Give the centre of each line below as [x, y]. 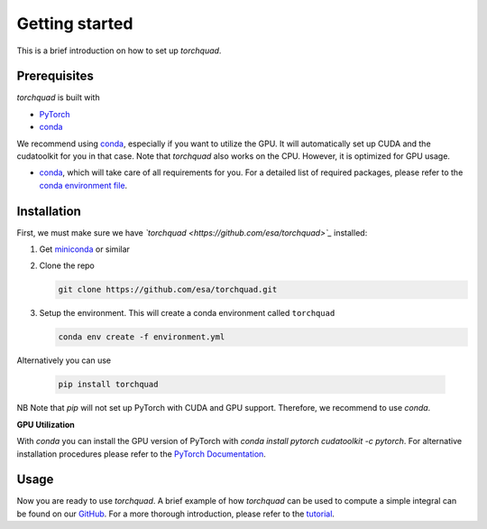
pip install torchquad [108, 385]
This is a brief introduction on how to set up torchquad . [119, 51]
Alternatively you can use [64, 360]
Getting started [75, 23]
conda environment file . [83, 185]
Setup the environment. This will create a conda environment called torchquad [187, 313]
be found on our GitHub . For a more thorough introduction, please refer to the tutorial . [176, 514]
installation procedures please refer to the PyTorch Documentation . [141, 454]
